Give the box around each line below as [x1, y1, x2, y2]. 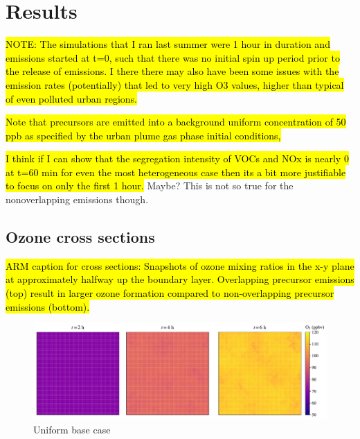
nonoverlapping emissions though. [6, 192, 149, 207]
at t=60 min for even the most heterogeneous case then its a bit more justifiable [6, 164, 346, 179]
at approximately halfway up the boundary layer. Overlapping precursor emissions [6, 272, 354, 286]
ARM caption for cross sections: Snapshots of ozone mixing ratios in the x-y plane [6, 258, 354, 273]
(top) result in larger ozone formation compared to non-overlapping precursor [6, 286, 334, 300]
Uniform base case [33, 422, 111, 436]
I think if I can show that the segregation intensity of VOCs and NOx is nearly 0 [6, 151, 349, 166]
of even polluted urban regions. [6, 91, 137, 105]
